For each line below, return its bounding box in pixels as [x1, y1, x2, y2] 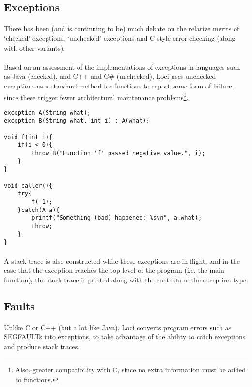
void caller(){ [4, 182, 53, 189]
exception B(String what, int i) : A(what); [4, 117, 150, 124]
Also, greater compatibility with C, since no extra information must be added [15, 365, 246, 375]
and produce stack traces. [4, 341, 80, 351]
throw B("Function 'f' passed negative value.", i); [31, 150, 205, 157]
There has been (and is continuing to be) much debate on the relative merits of [4, 23, 239, 34]
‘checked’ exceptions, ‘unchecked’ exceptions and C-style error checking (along [4, 33, 236, 43]
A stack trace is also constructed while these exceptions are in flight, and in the [4, 255, 240, 265]
